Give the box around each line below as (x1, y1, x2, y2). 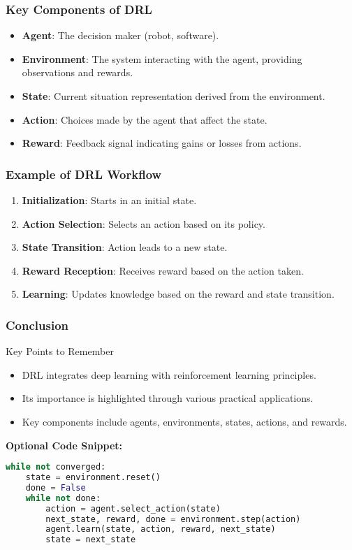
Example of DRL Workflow (6, 165, 162, 182)
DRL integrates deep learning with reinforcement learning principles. (22, 367, 316, 382)
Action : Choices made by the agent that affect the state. (22, 112, 267, 126)
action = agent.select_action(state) (45, 503, 221, 514)
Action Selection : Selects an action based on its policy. (22, 216, 265, 231)
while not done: (25, 493, 101, 503)
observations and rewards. (22, 65, 133, 80)
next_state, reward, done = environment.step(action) (45, 514, 301, 524)
